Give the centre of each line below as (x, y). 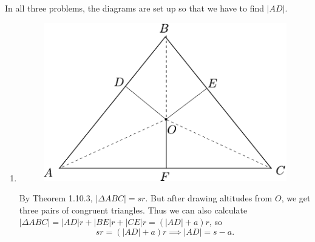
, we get (296, 198)
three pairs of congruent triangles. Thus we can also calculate (133, 210)
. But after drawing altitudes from (209, 198)
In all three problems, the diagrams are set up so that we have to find (135, 8)
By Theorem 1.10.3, (56, 198)
